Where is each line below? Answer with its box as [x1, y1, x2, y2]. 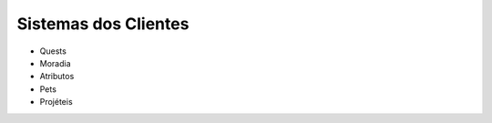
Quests [39, 46, 67, 56]
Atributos [39, 71, 75, 82]
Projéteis [39, 97, 73, 108]
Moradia [39, 57, 71, 68]
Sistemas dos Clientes [16, 14, 190, 34]
